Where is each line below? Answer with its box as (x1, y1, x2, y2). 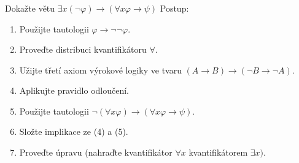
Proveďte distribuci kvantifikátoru (19, 43, 147, 56)
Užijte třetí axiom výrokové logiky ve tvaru (19, 63, 182, 76)
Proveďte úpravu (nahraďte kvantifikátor (19, 146, 173, 159)
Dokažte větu (5, 1, 55, 14)
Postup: (160, 1, 189, 14)
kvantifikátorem (188, 146, 248, 159)
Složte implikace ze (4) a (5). (19, 125, 128, 138)
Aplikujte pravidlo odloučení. (19, 84, 130, 97)
